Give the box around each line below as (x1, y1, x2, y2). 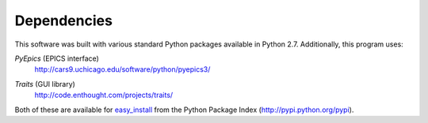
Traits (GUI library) (14, 79, 75, 88)
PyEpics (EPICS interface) (14, 54, 99, 63)
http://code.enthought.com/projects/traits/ (34, 91, 174, 100)
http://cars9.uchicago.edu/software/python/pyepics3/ (34, 65, 211, 74)
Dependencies (14, 12, 113, 29)
